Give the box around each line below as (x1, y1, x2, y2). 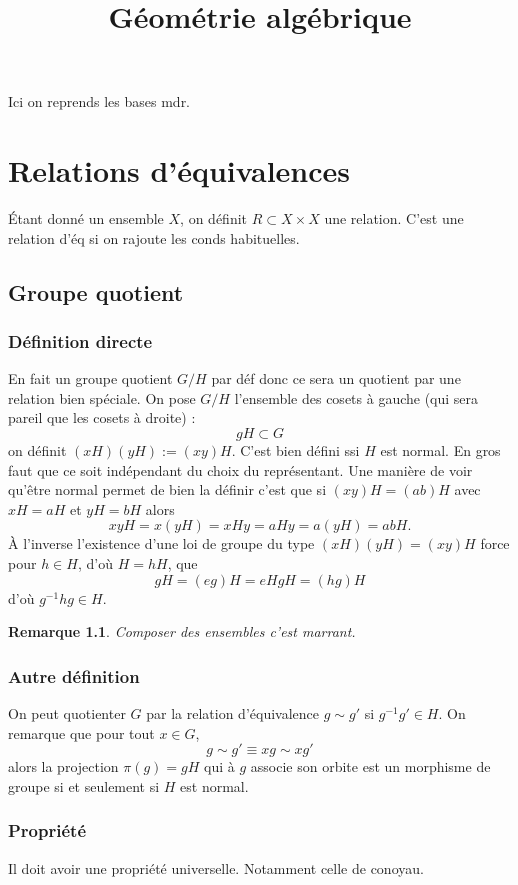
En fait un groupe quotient (8, 368, 173, 389)
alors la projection (8, 756, 119, 777)
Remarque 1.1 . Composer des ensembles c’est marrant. (8, 621, 356, 642)
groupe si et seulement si (8, 775, 160, 796)
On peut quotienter (8, 703, 126, 724)
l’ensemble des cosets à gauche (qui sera (234, 387, 479, 408)
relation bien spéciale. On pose (8, 387, 196, 408)
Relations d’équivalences (8, 150, 350, 191)
